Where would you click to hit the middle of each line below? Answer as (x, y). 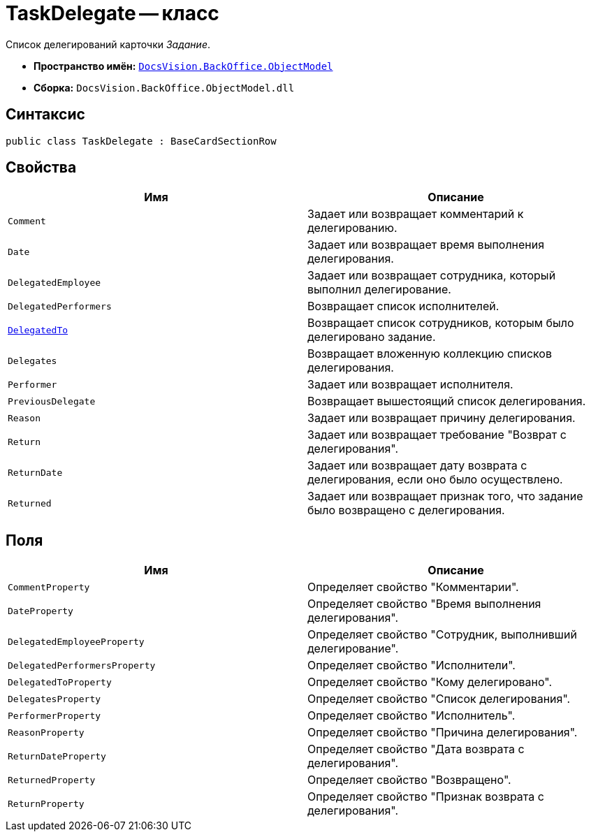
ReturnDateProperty (57, 756)
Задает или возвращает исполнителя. (410, 385)
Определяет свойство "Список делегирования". (439, 699)
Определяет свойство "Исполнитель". (411, 716)
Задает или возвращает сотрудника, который (432, 276)
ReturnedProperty (52, 780)
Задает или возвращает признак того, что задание (445, 496)
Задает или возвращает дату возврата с (417, 466)
